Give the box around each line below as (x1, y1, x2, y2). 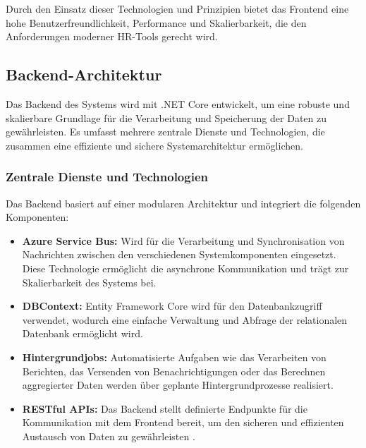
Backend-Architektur (6, 63, 162, 85)
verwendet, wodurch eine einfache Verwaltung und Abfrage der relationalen (22, 312, 348, 327)
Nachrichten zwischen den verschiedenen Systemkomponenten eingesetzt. (22, 247, 336, 262)
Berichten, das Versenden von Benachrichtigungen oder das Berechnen (22, 363, 326, 378)
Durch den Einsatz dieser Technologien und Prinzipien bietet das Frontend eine (6, 1, 349, 16)
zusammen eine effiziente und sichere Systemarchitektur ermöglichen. (6, 138, 303, 152)
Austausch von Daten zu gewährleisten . (22, 428, 195, 443)
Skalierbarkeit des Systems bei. (22, 274, 157, 289)
